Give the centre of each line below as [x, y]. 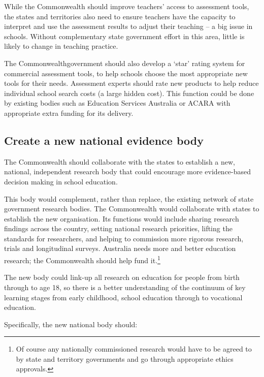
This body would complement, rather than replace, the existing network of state [129, 198]
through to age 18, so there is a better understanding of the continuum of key [125, 287]
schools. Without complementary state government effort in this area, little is [124, 36]
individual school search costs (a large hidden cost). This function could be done [129, 93]
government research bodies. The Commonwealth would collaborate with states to [132, 209]
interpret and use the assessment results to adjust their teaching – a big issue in [128, 26]
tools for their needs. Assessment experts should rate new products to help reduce [131, 83]
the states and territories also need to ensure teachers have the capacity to [120, 16]
